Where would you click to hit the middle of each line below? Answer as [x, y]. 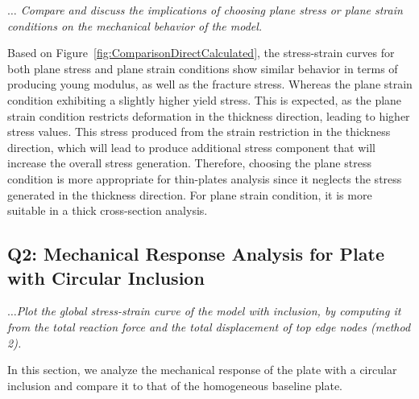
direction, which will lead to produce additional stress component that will [191, 147]
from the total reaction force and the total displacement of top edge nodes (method [209, 326]
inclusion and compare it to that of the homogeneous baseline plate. [175, 385]
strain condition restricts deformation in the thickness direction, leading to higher [209, 115]
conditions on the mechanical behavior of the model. [135, 25]
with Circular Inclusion [106, 277]
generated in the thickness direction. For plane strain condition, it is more [190, 194]
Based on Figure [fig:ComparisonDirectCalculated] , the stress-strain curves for [201, 53]
